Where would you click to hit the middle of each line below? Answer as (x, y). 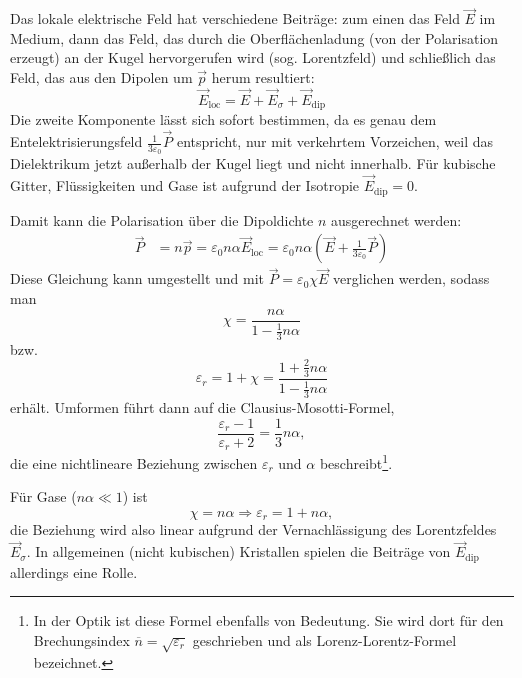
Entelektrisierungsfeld (76, 141)
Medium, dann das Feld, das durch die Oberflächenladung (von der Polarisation (254, 37)
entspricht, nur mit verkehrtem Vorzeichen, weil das (335, 141)
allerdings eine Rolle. (74, 571)
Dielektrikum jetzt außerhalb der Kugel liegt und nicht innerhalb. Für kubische (253, 163)
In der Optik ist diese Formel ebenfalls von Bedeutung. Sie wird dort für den (268, 620)
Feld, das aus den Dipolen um (101, 77)
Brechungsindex (81, 639)
